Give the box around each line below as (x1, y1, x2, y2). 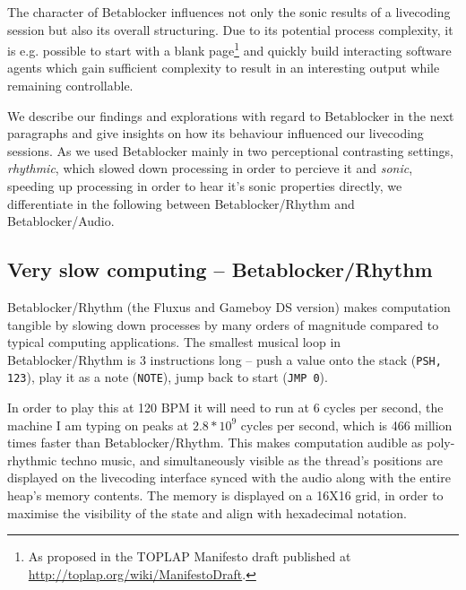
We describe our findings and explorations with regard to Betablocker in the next (7, 106, 454, 125)
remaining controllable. (7, 76, 134, 95)
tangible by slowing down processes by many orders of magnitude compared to (7, 315, 439, 334)
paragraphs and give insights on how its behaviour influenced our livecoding (7, 124, 424, 143)
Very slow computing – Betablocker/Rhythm (7, 256, 433, 283)
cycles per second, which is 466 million (240, 415, 453, 434)
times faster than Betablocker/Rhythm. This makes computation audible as (7, 433, 423, 452)
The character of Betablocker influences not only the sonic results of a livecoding (7, 3, 451, 21)
